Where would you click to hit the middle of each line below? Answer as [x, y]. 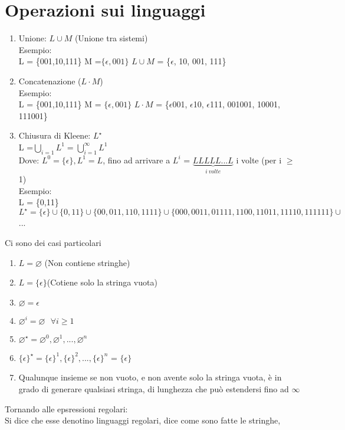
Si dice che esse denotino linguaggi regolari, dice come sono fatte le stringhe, [143, 420]
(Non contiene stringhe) [87, 262]
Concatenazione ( [50, 81]
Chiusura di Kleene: [55, 135]
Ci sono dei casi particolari [53, 242]
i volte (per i [259, 160]
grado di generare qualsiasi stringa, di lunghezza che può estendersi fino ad [154, 388]
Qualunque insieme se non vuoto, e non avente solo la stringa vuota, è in [150, 377]
